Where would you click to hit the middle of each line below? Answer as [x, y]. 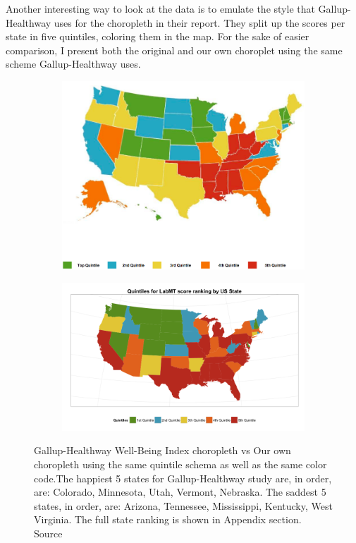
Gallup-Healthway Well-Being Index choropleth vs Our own [162, 450]
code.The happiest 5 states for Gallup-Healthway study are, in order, [183, 478]
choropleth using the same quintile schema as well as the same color [180, 464]
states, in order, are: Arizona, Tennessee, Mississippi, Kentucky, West [183, 505]
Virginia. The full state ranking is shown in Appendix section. [168, 519]
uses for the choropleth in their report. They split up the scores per [200, 22]
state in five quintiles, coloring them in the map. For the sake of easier [158, 36]
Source [48, 533]
